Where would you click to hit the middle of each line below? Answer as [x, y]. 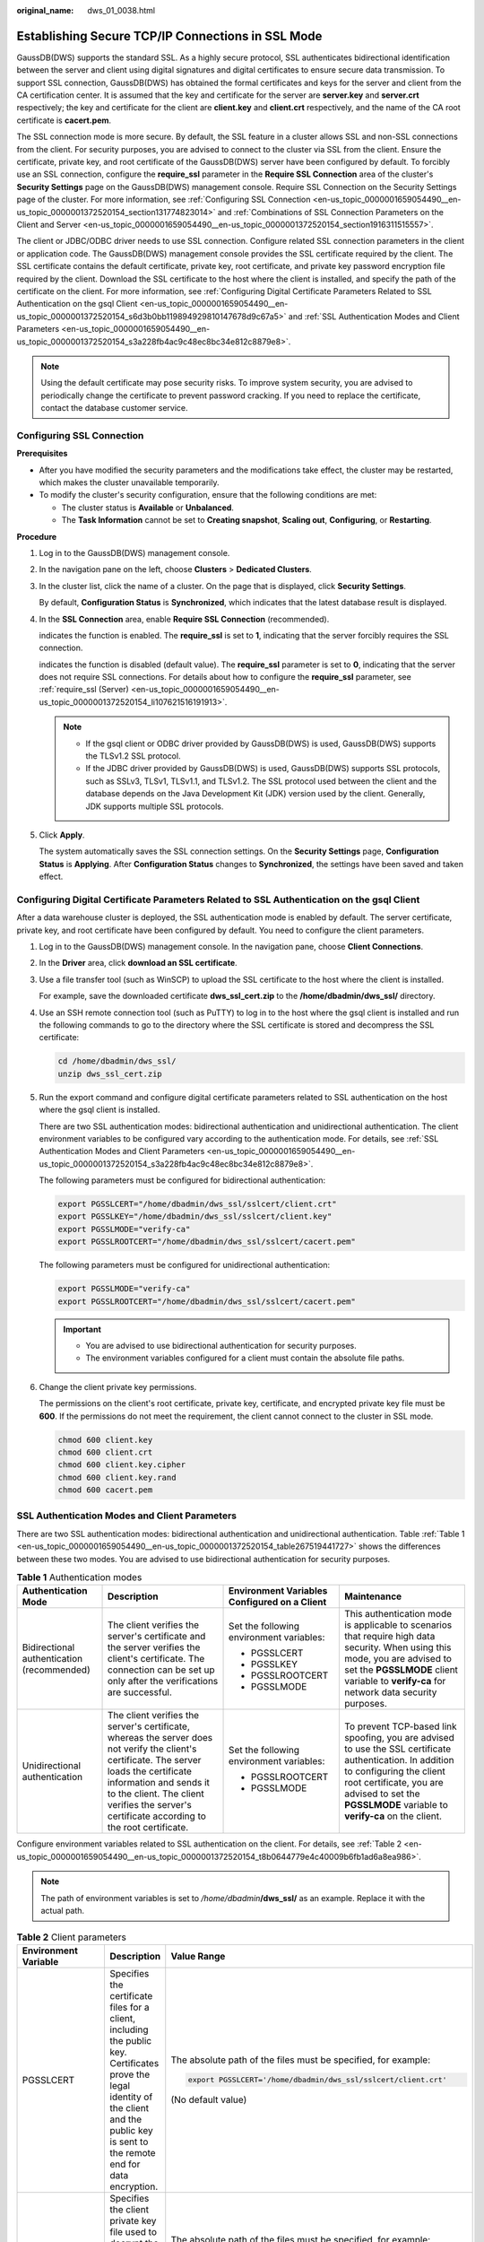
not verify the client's [152, 1749]
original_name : [45, 10]
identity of [131, 2097]
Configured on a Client [278, 1603]
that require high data [389, 1637]
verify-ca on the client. [393, 1816]
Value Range [198, 1956]
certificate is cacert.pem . [64, 120]
